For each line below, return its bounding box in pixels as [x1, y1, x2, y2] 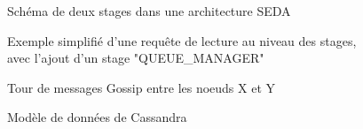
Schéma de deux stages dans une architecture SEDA [7, 2, 291, 19]
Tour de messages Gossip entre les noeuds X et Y [7, 78, 276, 96]
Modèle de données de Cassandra [7, 108, 187, 126]
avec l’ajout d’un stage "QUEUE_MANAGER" [7, 49, 264, 67]
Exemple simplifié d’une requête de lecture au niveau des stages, [7, 31, 357, 49]
